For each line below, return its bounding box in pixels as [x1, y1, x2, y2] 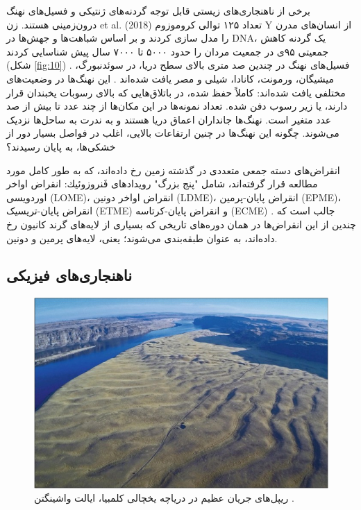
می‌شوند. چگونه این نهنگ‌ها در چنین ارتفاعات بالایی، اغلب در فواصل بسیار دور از [6, 126, 339, 140]
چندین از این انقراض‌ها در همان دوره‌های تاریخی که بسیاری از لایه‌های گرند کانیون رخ [6, 216, 356, 231]
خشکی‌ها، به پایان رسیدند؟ [6, 139, 116, 153]
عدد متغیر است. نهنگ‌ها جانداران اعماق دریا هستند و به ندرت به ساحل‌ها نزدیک [6, 112, 332, 126]
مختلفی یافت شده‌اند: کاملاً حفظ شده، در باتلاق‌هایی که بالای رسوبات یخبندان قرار [6, 85, 346, 99]
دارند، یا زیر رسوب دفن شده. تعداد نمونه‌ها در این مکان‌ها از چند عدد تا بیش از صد [6, 99, 348, 113]
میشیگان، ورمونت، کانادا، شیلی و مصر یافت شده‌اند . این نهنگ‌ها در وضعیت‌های [6, 71, 334, 85]
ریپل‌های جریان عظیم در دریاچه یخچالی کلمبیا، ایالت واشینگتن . [34, 491, 294, 505]
